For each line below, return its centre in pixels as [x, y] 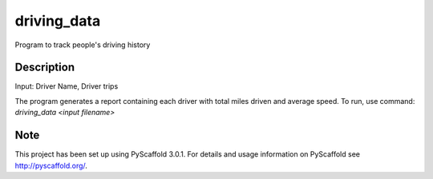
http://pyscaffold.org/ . [51, 165]
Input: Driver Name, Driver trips [67, 86]
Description [45, 68]
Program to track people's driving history [83, 45]
